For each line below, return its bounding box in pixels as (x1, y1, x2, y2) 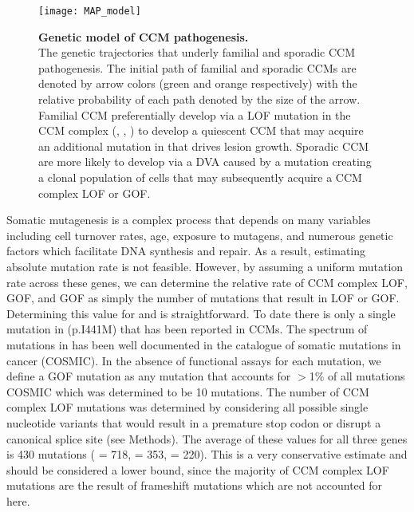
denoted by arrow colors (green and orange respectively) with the (38, 75, 357, 92)
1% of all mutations (309, 368, 405, 384)
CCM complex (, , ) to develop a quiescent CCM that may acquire (38, 122, 364, 139)
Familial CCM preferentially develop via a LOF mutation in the (38, 106, 351, 123)
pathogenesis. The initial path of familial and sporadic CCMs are (38, 59, 357, 76)
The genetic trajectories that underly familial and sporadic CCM (38, 44, 355, 61)
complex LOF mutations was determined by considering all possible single (6, 399, 369, 416)
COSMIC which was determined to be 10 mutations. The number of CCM (6, 383, 369, 400)
